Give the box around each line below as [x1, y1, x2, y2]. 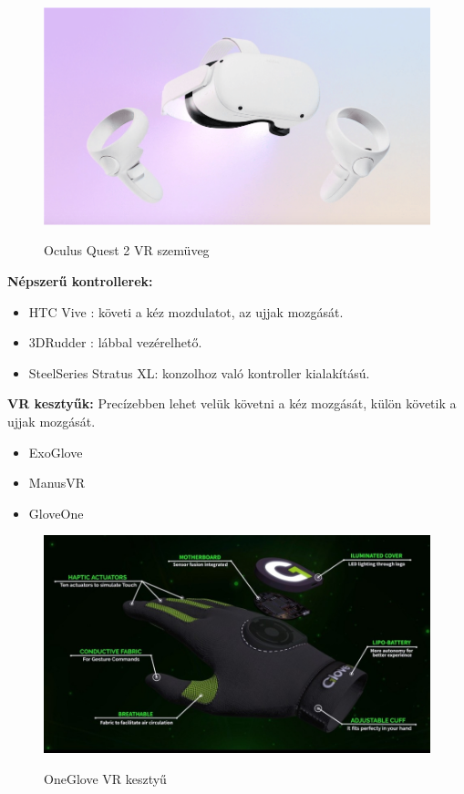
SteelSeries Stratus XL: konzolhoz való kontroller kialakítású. [28, 363, 370, 382]
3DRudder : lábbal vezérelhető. [28, 333, 202, 352]
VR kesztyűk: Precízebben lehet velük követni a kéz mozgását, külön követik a [7, 394, 457, 413]
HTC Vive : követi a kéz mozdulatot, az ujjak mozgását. [28, 302, 344, 321]
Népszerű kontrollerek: [7, 272, 153, 290]
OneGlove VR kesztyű [44, 768, 167, 788]
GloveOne [28, 503, 84, 522]
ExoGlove [28, 442, 83, 461]
